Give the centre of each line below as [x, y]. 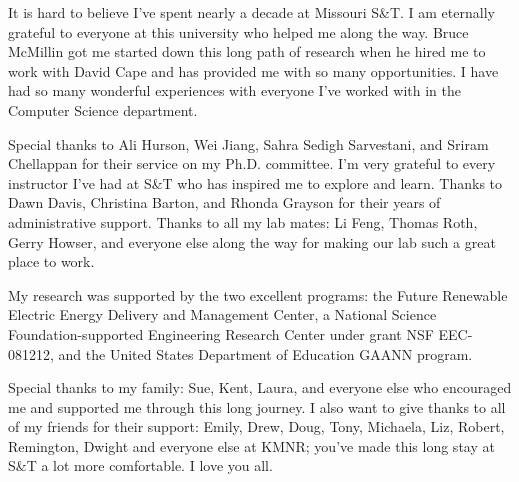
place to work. [51, 261]
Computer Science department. [103, 109]
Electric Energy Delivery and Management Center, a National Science [222, 314]
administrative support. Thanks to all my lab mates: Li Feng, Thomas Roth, [243, 221]
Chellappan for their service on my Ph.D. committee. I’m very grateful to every [252, 163]
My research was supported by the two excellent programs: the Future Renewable [258, 294]
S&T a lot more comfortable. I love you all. [140, 465]
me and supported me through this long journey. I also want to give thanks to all [257, 406]
